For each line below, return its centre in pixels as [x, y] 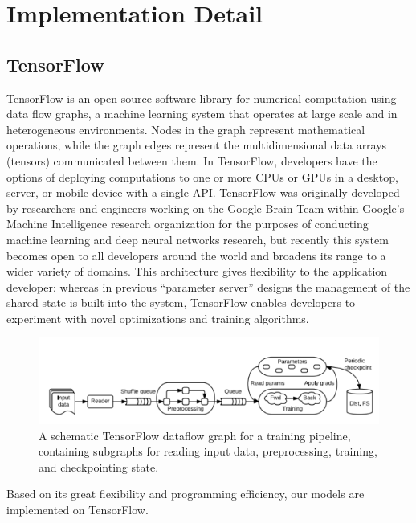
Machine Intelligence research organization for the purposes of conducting [188, 224]
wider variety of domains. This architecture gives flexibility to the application [197, 271]
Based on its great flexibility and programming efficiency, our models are [186, 494]
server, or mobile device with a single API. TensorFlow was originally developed [203, 192]
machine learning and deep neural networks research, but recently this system [198, 239]
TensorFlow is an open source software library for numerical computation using [202, 98]
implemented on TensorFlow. [77, 510]
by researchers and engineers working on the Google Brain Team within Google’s [206, 208]
